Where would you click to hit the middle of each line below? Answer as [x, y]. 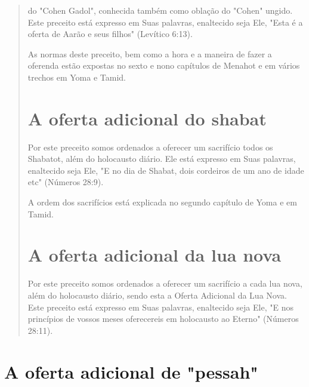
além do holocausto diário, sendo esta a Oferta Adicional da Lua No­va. [157, 295]
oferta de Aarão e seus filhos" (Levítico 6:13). [110, 34]
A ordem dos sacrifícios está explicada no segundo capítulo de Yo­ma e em [162, 202]
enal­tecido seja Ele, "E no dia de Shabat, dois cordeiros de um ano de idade [166, 170]
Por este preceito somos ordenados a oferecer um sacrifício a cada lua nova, [165, 283]
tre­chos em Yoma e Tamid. [77, 77]
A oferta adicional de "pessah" [131, 371]
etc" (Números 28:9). [66, 182]
